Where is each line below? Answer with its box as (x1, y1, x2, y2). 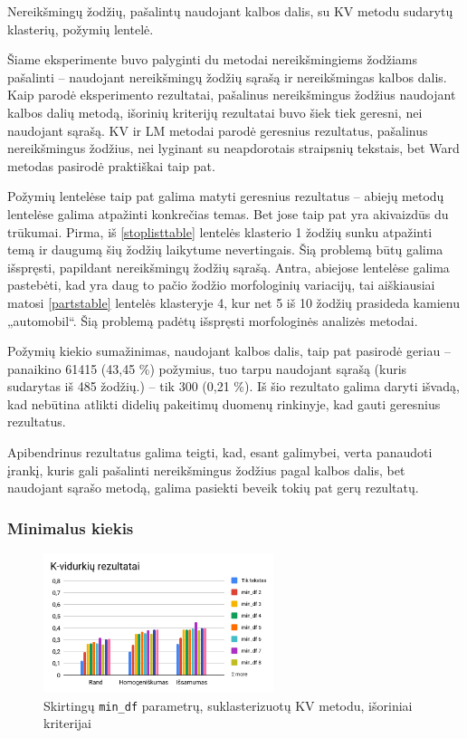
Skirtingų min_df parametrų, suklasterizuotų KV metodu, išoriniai (43, 695, 413, 714)
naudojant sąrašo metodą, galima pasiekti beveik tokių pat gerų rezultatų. (7, 478, 419, 497)
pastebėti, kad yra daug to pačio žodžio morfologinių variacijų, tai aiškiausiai (7, 275, 435, 294)
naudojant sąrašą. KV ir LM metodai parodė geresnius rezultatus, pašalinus (7, 120, 428, 139)
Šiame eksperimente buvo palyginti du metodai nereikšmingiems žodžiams (7, 50, 418, 69)
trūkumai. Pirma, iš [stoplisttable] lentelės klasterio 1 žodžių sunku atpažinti (7, 222, 433, 241)
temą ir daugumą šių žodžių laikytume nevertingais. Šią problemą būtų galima (7, 240, 443, 259)
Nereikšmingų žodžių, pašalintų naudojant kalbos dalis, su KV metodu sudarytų (7, 2, 453, 20)
